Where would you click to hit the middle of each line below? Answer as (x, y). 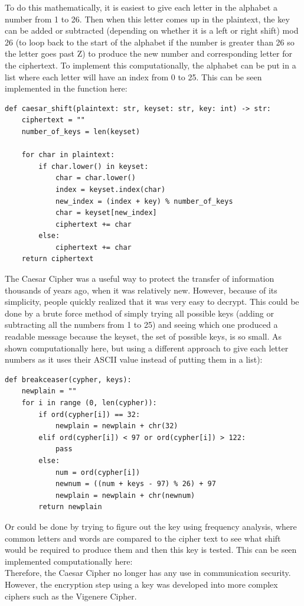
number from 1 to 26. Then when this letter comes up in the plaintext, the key (147, 19)
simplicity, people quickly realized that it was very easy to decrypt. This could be (152, 302)
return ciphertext (58, 259)
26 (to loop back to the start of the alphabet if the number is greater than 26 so (150, 42)
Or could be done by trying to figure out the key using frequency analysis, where (151, 526)
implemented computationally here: (69, 561)
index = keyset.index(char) (110, 189)
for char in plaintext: (68, 155)
